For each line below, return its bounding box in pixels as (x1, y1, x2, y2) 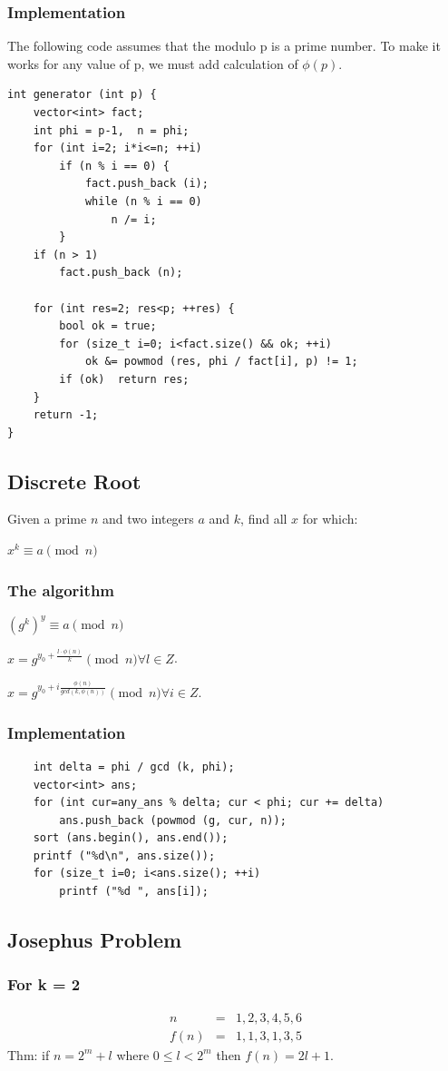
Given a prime (7, 509, 87, 528)
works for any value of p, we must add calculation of (7, 54, 298, 73)
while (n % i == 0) (84, 194, 202, 208)
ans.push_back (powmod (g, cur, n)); (59, 813, 287, 827)
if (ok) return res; (59, 372, 190, 386)
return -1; (33, 408, 99, 422)
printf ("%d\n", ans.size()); (33, 849, 216, 862)
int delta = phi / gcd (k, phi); (33, 760, 235, 773)
